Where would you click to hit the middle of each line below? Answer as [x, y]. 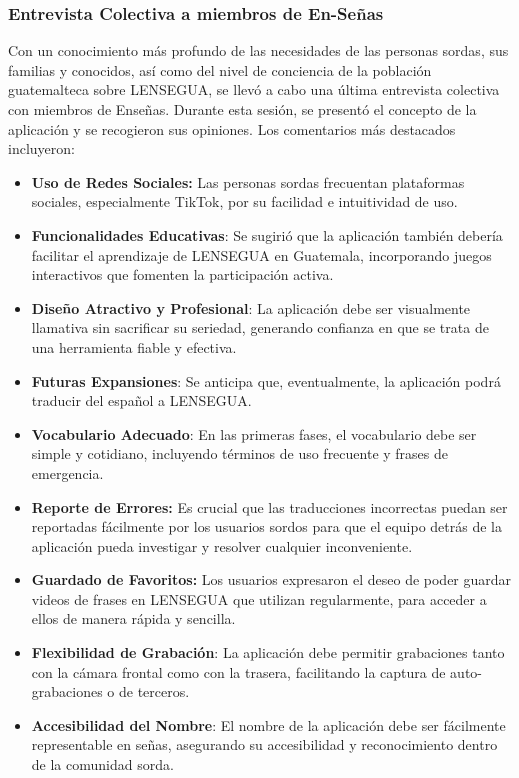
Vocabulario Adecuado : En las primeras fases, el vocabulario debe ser [254, 433]
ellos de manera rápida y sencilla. [133, 618]
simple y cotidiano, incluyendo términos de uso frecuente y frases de [240, 453]
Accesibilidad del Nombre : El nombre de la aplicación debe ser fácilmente [268, 724]
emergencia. [67, 472]
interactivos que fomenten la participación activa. [182, 274]
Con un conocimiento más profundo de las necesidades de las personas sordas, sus [258, 50]
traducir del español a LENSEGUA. [141, 400]
